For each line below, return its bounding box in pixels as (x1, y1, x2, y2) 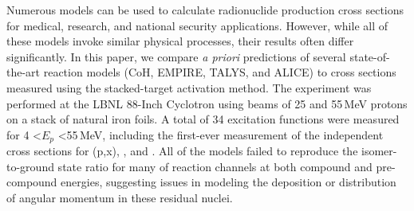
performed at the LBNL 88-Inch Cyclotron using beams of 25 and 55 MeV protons (6, 95, 408, 111)
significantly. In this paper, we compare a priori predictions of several (6, 48, 346, 64)
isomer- (361, 143, 397, 159)
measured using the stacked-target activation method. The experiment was (6, 79, 372, 96)
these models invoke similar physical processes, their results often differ (6, 33, 354, 49)
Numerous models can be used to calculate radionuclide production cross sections (6, 2, 404, 18)
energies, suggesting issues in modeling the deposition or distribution (61, 174, 396, 190)
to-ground (6, 158, 54, 174)
